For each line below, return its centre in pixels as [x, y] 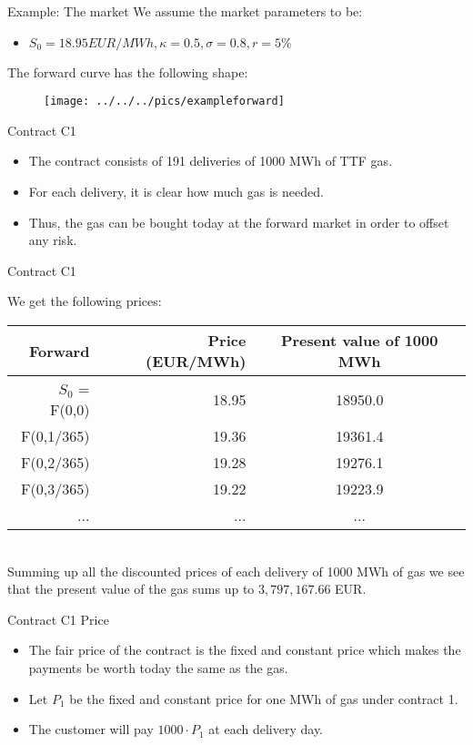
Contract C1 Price [58, 619]
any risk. [53, 240]
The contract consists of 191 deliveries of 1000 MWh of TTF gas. [211, 161]
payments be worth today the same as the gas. [158, 667]
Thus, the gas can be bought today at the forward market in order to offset [239, 222]
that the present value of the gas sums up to [131, 589]
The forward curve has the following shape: [128, 71]
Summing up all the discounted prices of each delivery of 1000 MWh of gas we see [236, 571]
